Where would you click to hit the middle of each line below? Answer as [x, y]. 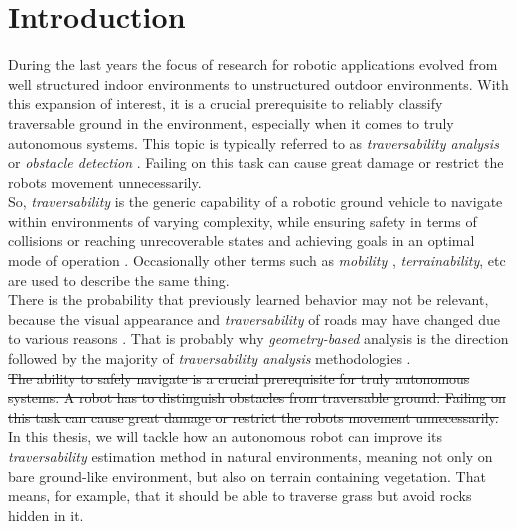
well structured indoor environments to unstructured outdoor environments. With [258, 83]
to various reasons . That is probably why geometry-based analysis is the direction [258, 338]
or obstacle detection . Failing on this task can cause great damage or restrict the [256, 162]
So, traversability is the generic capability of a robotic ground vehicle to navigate [255, 201]
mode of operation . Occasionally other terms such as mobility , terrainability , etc [257, 260]
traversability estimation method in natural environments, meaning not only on [250, 456]
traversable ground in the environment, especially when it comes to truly [231, 122]
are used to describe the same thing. [119, 279]
